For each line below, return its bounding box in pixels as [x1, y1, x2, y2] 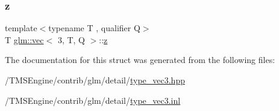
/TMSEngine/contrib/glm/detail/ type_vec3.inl [5, 94, 181, 106]
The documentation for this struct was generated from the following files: [5, 53, 275, 66]
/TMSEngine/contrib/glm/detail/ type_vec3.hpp [5, 74, 185, 86]
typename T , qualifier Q [48, 22, 140, 34]
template [5, 22, 37, 34]
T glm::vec [5, 33, 44, 46]
